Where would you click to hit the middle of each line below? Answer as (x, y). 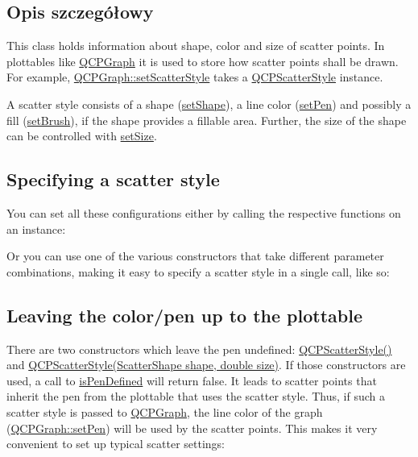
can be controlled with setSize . (82, 136)
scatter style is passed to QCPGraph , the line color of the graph (165, 411)
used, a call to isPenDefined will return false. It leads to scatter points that (192, 380)
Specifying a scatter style (113, 179)
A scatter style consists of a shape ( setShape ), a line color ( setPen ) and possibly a (209, 104)
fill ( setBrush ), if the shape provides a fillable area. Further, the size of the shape (207, 120)
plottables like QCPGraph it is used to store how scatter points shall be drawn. (203, 61)
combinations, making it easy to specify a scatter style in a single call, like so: (198, 271)
